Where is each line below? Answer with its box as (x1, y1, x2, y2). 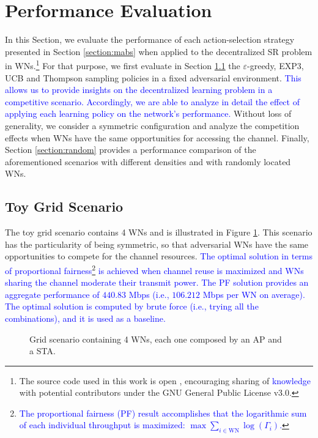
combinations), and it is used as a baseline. (5, 311, 166, 324)
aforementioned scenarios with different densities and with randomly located (5, 155, 291, 168)
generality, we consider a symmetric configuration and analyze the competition (5, 119, 300, 132)
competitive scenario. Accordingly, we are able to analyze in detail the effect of (5, 95, 300, 108)
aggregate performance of (5, 288, 100, 300)
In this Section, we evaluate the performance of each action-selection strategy (5, 33, 295, 46)
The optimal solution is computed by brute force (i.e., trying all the (5, 300, 259, 313)
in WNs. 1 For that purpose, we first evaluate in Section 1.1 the (5, 58, 240, 72)
